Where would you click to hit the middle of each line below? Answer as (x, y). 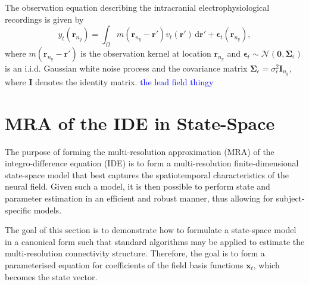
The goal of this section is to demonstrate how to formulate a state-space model (151, 230)
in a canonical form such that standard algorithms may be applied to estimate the (155, 241)
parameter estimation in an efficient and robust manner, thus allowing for (139, 198)
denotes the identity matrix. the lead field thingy (124, 81)
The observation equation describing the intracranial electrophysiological (137, 7)
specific (18, 210)
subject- (290, 198)
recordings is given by (44, 19)
